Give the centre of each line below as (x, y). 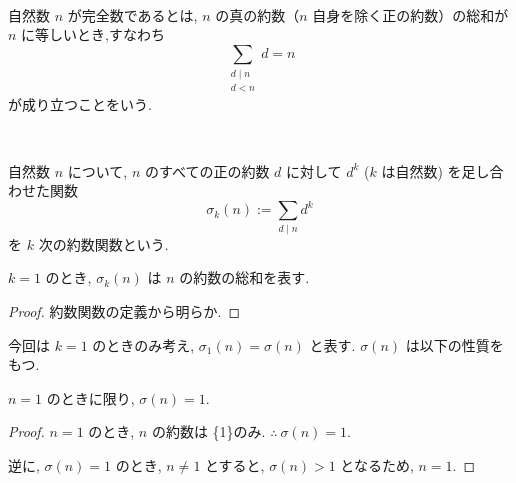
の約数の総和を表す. (244, 277)
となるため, (377, 464)
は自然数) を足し (435, 170)
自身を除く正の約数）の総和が (410, 14)
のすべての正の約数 (207, 170)
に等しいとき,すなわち (93, 34)
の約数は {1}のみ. (208, 431)
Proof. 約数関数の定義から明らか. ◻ (124, 310)
